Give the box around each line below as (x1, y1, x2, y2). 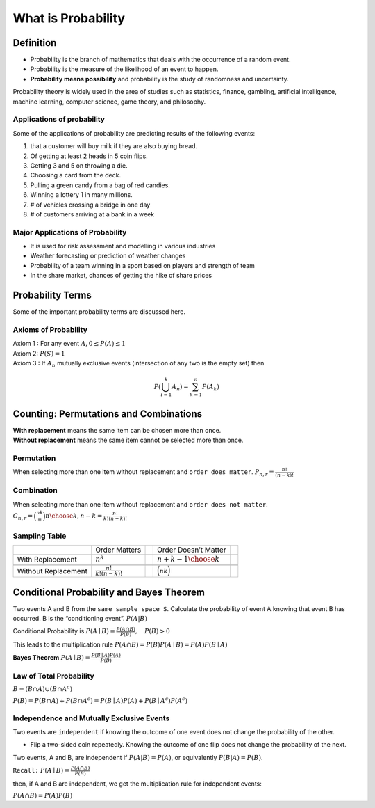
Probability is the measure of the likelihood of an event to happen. (30, 65, 219, 73)
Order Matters (94, 545, 142, 555)
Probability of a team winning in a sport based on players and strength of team (30, 261, 255, 269)
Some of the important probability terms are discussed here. (12, 308, 186, 316)
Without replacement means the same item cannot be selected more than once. (12, 436, 244, 445)
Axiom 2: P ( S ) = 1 (12, 349, 65, 358)
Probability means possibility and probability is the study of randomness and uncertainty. (30, 74, 290, 83)
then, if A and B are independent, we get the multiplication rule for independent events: (12, 779, 262, 788)
